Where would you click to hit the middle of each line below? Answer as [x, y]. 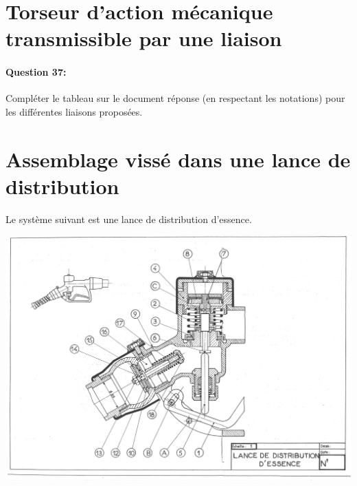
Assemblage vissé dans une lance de [178, 159]
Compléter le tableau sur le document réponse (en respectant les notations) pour [175, 98]
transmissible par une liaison [144, 38]
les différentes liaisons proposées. [74, 111]
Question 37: [36, 72]
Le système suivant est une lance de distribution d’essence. [129, 219]
